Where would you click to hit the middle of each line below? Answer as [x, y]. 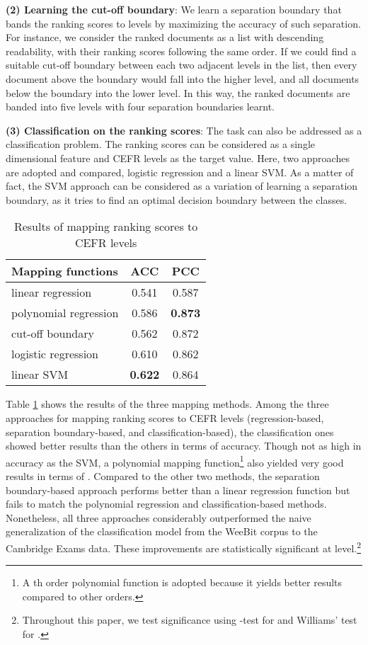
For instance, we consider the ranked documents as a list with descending [165, 37]
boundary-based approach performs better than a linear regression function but [178, 490]
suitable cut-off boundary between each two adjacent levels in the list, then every [182, 65]
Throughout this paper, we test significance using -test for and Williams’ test [190, 620]
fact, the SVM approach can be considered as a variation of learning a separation [182, 186]
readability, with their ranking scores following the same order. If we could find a [181, 51]
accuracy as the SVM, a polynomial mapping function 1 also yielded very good [175, 461]
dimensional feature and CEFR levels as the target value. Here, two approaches [178, 158]
